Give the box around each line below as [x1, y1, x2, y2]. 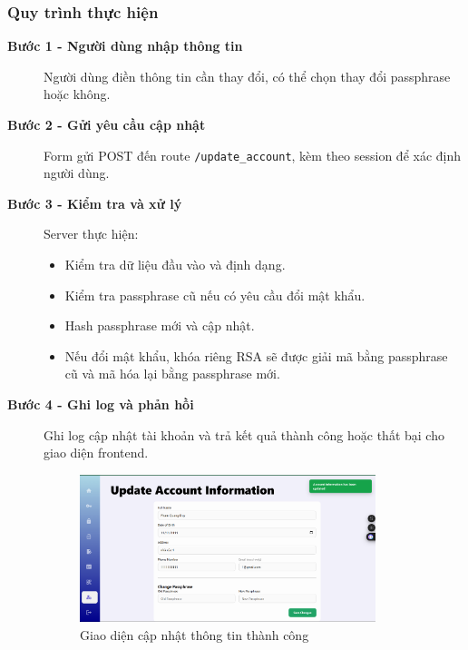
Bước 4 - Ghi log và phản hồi [7, 395, 194, 413]
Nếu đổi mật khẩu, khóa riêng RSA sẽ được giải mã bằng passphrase [64, 346, 448, 365]
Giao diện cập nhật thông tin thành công [80, 625, 309, 644]
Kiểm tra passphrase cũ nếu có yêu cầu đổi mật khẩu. [64, 285, 366, 304]
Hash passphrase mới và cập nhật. [64, 316, 255, 335]
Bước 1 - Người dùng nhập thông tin [7, 36, 243, 55]
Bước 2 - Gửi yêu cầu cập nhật [7, 115, 206, 133]
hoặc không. [44, 84, 111, 103]
